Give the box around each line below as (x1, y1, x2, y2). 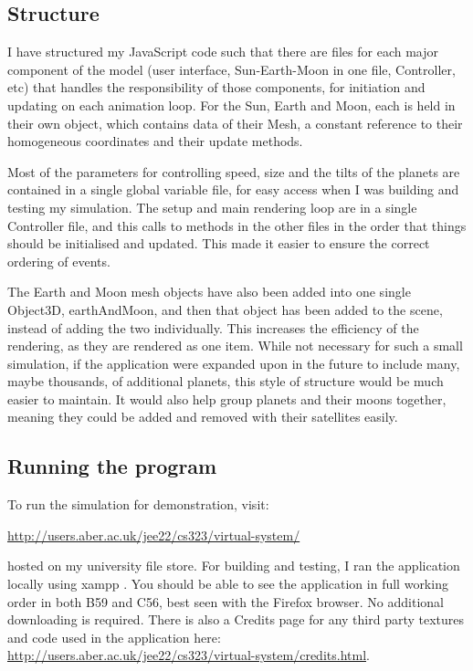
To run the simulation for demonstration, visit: (7, 495, 269, 514)
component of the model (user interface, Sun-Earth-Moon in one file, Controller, (7, 59, 456, 79)
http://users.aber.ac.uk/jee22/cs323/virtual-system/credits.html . (7, 645, 370, 665)
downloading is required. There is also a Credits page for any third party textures (7, 610, 465, 629)
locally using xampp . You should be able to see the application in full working (7, 574, 448, 593)
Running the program (7, 452, 217, 480)
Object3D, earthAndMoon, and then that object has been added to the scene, (7, 299, 443, 319)
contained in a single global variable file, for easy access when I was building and (7, 180, 459, 199)
